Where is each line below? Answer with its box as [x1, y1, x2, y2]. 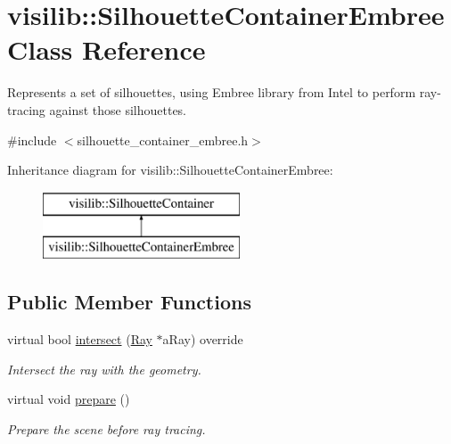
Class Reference [7, 31, 206, 68]
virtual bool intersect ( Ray [7, 330, 152, 349]
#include [7, 130, 57, 149]
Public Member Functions [7, 288, 251, 316]
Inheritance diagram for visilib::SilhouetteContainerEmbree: [7, 160, 333, 179]
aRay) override [162, 330, 243, 349]
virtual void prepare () [7, 390, 130, 408]
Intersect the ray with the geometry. [7, 359, 201, 378]
